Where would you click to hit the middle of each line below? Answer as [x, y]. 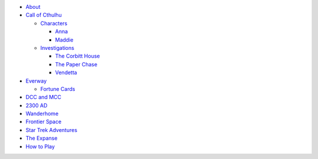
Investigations [57, 48]
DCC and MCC [44, 97]
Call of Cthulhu [44, 15]
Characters [54, 23]
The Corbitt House [77, 56]
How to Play [40, 146]
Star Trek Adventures [52, 130]
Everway [36, 81]
